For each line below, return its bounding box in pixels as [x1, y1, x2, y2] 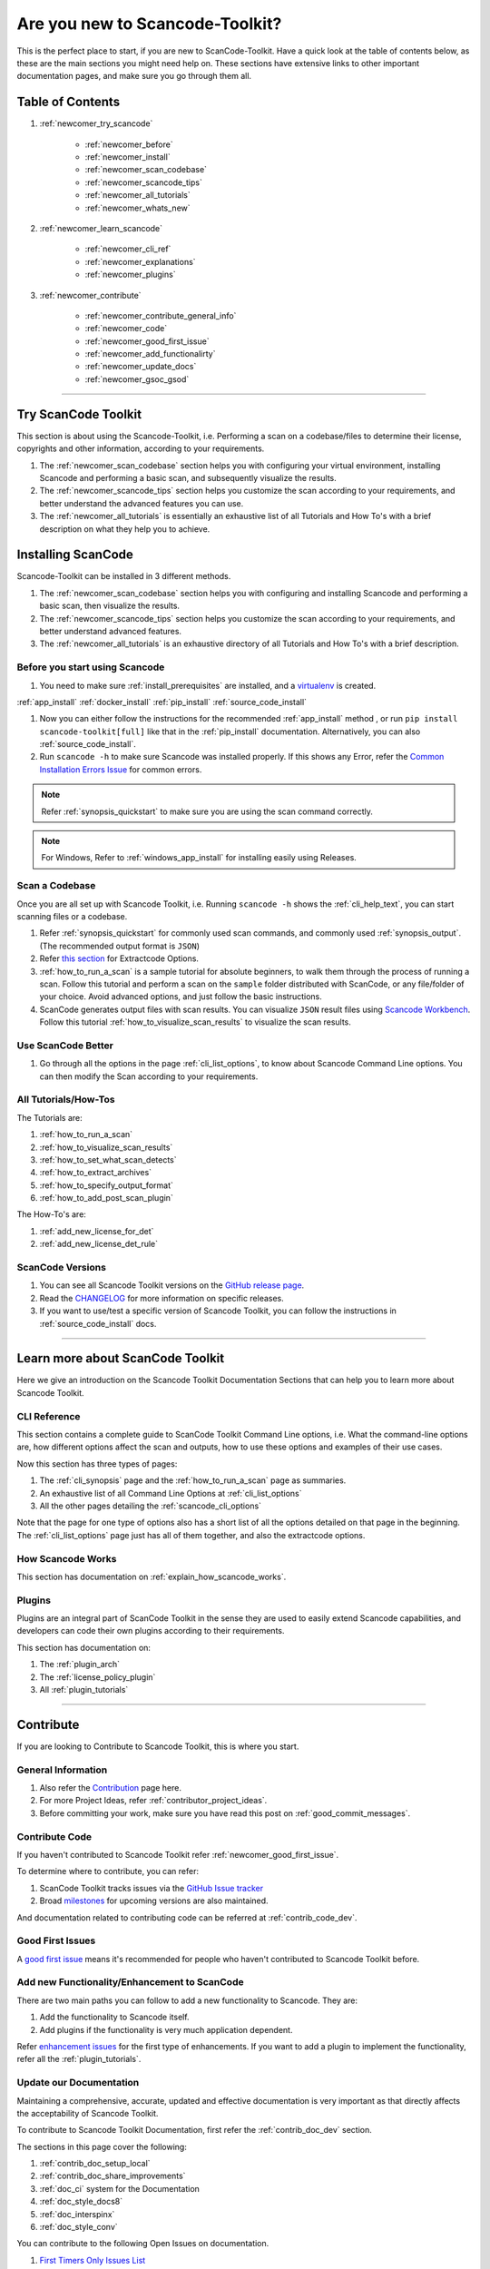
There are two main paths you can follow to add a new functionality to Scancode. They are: [16, 1995, 358, 2006]
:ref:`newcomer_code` [84, 323, 168, 334]
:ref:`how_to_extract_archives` [39, 1167, 152, 1178]
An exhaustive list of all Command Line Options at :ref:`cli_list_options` [39, 1488, 302, 1498]
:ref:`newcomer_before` [84, 139, 173, 150]
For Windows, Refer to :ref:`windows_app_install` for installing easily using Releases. [41, 852, 358, 863]
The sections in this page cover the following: [16, 2141, 188, 2152]
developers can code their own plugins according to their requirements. [16, 1626, 285, 1636]
